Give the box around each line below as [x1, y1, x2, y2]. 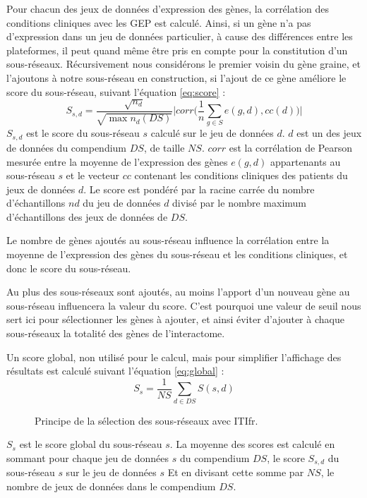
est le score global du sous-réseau [19, 437, 162, 451]
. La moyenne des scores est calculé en [169, 437, 335, 451]
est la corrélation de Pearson [229, 140, 352, 154]
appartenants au [270, 154, 341, 169]
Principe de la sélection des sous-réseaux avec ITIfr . [35, 413, 258, 427]
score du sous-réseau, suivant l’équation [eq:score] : [6, 84, 226, 99]
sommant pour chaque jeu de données [6, 450, 169, 465]
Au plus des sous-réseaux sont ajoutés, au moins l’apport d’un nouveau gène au [6, 284, 350, 299]
